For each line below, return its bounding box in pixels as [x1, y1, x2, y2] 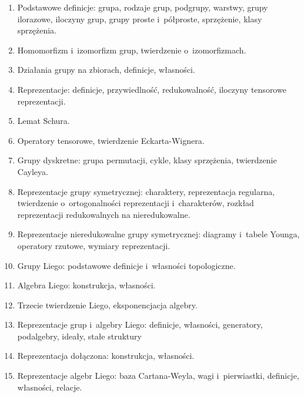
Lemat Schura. [17, 115, 70, 127]
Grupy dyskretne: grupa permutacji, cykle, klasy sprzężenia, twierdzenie [17, 154, 277, 166]
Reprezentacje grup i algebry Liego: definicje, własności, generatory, [17, 318, 263, 331]
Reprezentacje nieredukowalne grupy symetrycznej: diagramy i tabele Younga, [17, 228, 300, 240]
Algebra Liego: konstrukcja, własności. [17, 279, 156, 291]
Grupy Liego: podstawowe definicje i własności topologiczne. [17, 259, 236, 271]
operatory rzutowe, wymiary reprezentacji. [17, 239, 171, 251]
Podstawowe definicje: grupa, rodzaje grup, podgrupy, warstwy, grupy [17, 1, 268, 13]
